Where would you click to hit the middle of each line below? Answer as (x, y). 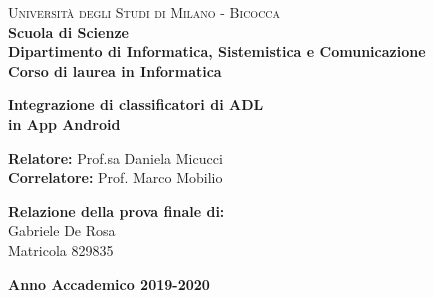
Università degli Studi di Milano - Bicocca (144, 12)
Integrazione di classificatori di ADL (136, 104)
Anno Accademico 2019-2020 (109, 283)
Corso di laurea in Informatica (115, 70)
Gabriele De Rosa (62, 230)
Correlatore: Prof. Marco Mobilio (115, 177)
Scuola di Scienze (68, 31)
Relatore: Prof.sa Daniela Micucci (115, 157)
